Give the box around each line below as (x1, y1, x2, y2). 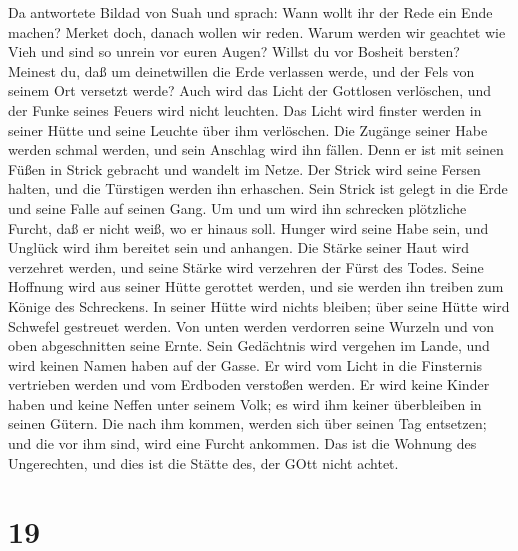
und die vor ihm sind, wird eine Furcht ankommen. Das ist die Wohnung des (8, 433, 477, 454)
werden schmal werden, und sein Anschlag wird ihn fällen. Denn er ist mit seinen (8, 139, 504, 160)
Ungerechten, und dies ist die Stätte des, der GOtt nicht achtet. (8, 452, 399, 473)
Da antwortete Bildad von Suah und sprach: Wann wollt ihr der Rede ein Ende (8, 2, 493, 22)
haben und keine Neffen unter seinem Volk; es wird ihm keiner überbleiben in (8, 393, 482, 414)
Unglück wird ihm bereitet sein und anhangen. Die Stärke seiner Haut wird (8, 237, 470, 258)
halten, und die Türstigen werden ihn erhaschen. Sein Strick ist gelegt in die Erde (8, 178, 508, 199)
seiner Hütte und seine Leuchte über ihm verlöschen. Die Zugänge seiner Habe (8, 119, 488, 140)
